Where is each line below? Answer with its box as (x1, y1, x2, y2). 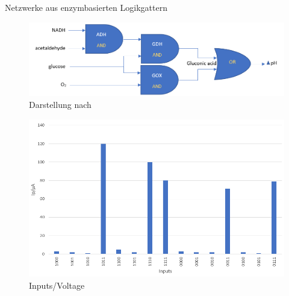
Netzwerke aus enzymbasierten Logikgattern (5, 1, 167, 13)
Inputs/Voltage (29, 279, 85, 291)
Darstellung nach (29, 98, 92, 110)
